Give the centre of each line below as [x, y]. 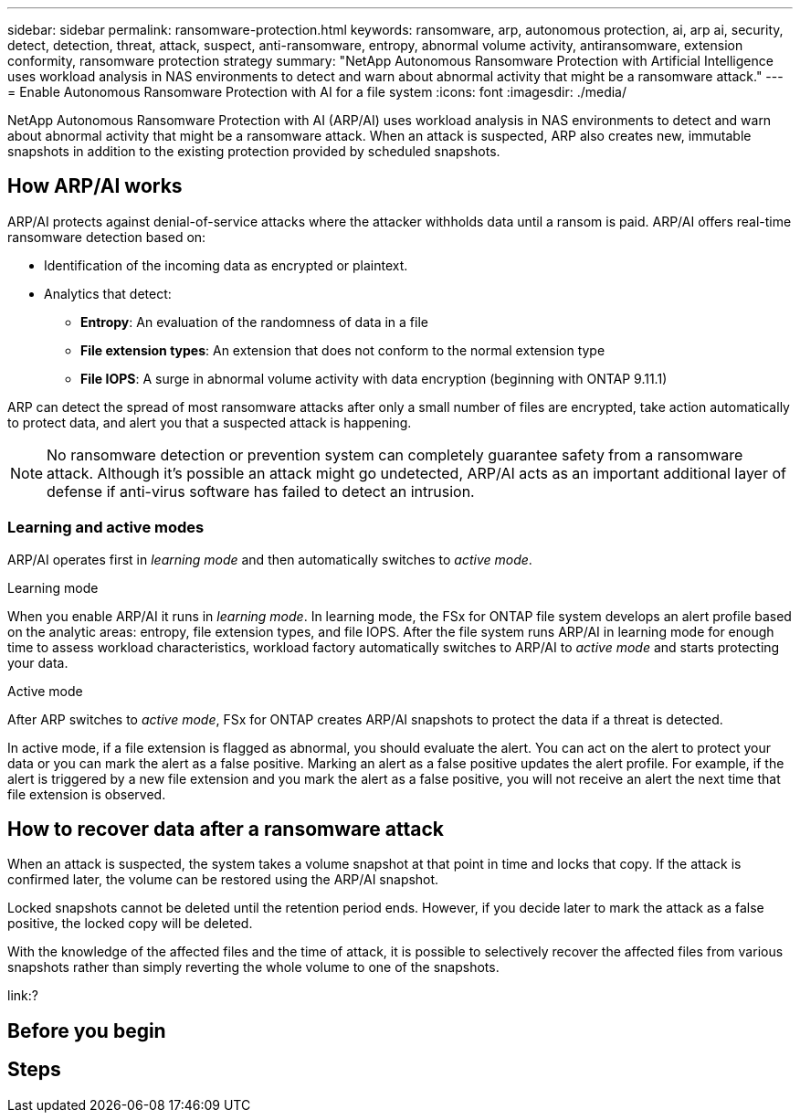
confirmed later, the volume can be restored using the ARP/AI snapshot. [223, 880]
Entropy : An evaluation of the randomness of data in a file [254, 322]
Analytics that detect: [108, 293]
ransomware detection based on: [107, 237]
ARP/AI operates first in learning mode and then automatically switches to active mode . [270, 559]
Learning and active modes [106, 528]
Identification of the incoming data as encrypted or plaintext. [226, 265]
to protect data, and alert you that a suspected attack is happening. [210, 422]
